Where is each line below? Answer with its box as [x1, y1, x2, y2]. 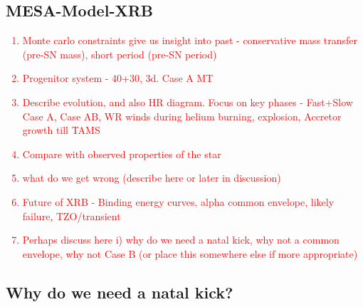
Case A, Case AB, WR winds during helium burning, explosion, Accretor [22, 108, 342, 123]
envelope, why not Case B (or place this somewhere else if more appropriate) [22, 246, 358, 261]
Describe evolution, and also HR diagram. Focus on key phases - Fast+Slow [22, 94, 353, 109]
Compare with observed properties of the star [22, 146, 221, 161]
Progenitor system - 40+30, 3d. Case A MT [22, 71, 214, 85]
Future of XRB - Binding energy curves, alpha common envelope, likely [22, 194, 335, 209]
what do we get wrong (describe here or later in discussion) [22, 170, 281, 185]
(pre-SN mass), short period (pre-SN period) [22, 46, 217, 61]
